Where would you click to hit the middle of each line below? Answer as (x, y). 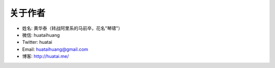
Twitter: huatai (37, 42)
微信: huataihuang (41, 35)
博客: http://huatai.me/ (45, 56)
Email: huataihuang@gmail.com (55, 49)
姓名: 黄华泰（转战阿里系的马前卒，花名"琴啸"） (73, 28)
